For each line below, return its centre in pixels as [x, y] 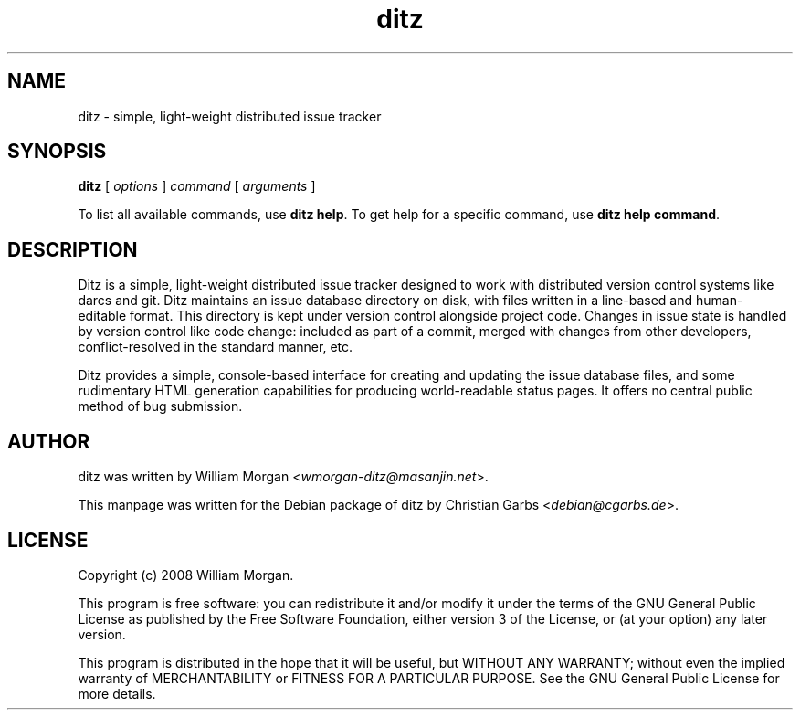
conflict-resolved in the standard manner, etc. [216, 347]
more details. [117, 693]
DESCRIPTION [73, 249]
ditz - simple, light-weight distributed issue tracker [230, 116]
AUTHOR [49, 441]
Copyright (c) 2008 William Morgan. [186, 575]
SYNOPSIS [57, 152]
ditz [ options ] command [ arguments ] [197, 186]
